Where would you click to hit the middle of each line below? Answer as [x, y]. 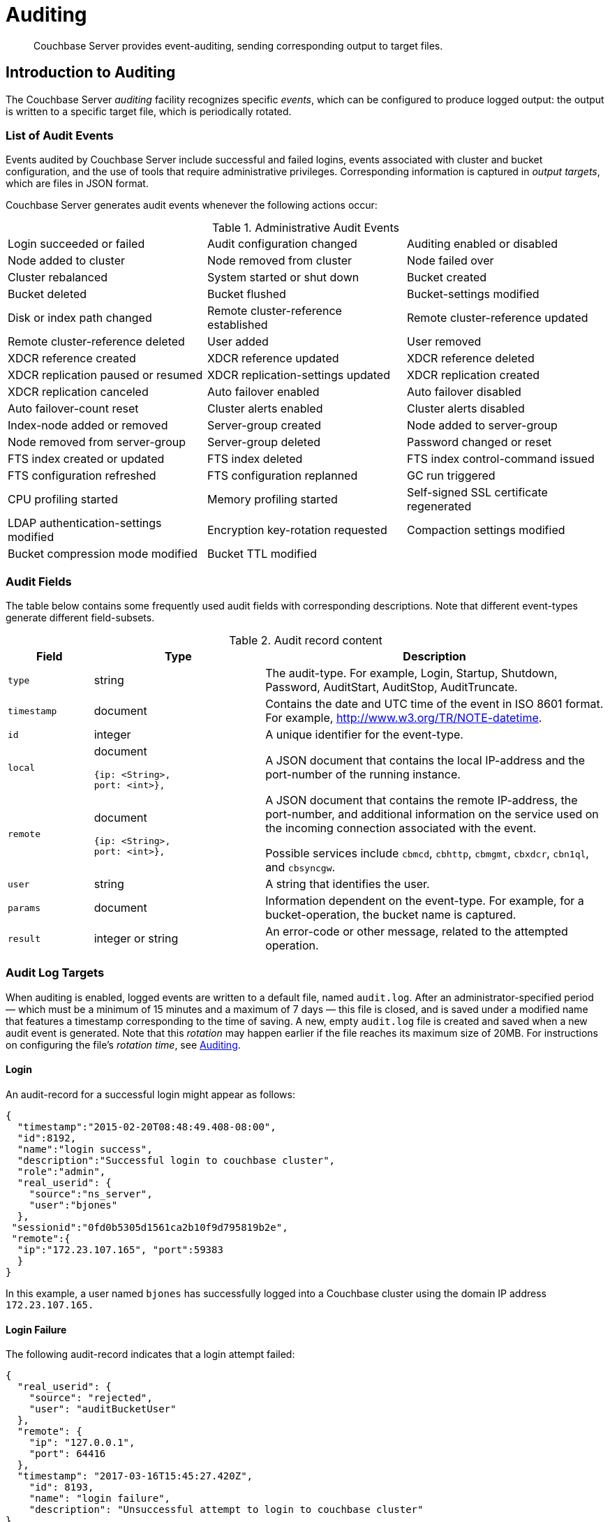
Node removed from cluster [280, 261]
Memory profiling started [272, 500]
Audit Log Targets [55, 973]
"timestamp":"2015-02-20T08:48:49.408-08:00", [147, 1127]
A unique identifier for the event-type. [364, 735]
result [24, 938]
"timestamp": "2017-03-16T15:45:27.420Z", [135, 1476]
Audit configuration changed [282, 244]
